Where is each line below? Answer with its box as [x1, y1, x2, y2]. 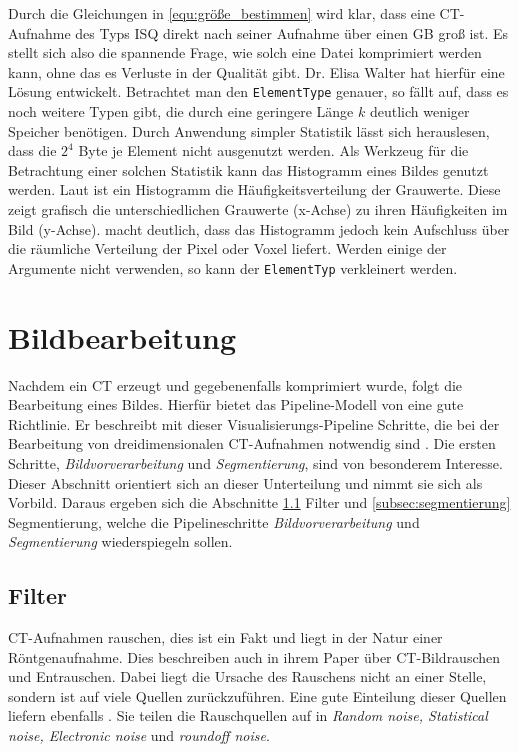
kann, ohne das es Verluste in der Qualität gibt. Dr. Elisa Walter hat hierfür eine [8, 61, 505, 82]
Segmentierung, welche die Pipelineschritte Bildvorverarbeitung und [8, 511, 420, 532]
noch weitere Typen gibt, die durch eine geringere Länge [8, 101, 354, 122]
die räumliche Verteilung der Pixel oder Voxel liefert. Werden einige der [8, 238, 447, 259]
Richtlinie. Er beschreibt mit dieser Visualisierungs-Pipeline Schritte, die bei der [8, 413, 500, 434]
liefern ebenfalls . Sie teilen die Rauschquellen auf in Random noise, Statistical [8, 705, 488, 726]
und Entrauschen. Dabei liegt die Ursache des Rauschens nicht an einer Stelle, [8, 666, 487, 687]
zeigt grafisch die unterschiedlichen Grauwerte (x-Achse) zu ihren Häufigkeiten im [8, 199, 508, 219]
